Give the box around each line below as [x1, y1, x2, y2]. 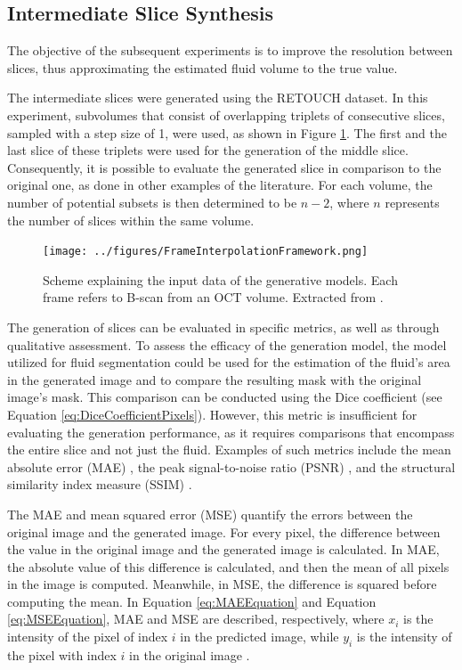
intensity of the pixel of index [7, 627, 168, 646]
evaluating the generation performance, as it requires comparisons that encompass [7, 422, 455, 441]
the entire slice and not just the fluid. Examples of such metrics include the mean [7, 440, 451, 459]
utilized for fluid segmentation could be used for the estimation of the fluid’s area [7, 353, 450, 372]
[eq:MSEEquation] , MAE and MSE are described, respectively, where [7, 609, 385, 628]
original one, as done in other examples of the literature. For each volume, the [7, 176, 433, 194]
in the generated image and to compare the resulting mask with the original [7, 370, 422, 388]
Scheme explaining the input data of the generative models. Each [43, 270, 398, 289]
